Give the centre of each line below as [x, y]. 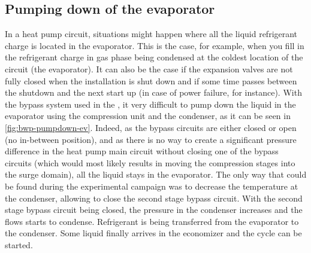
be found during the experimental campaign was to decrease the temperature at [152, 186]
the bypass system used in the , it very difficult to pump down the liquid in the [150, 104]
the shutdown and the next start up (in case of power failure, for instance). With [153, 92]
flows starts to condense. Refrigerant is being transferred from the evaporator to [152, 221]
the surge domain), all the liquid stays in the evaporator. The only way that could [156, 174]
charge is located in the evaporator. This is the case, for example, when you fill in [155, 45]
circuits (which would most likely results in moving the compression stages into [150, 162]
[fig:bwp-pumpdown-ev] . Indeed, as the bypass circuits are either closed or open [151, 127]
